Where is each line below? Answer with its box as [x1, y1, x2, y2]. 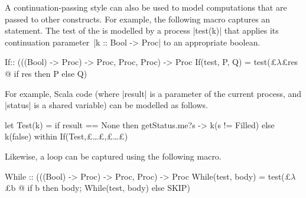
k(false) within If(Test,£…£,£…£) [5, 130, 128, 142]
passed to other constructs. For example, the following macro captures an [5, 12, 271, 25]
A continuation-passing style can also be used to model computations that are [5, 1, 287, 13]
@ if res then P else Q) [5, 67, 87, 79]
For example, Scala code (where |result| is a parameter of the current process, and [5, 87, 302, 99]
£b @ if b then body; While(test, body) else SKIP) [5, 181, 190, 194]
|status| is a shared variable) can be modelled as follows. [5, 99, 208, 111]
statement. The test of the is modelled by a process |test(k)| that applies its [5, 24, 279, 37]
